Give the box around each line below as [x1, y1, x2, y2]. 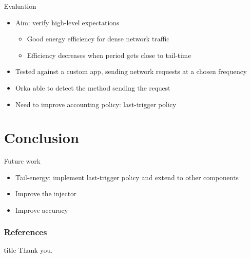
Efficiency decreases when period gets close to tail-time [27, 50, 191, 60]
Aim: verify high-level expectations [15, 17, 119, 27]
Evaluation [4, 1, 36, 11]
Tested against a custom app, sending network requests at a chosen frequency [15, 66, 247, 76]
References [4, 225, 47, 238]
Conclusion [4, 128, 79, 147]
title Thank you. [4, 244, 53, 255]
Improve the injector [15, 188, 77, 199]
